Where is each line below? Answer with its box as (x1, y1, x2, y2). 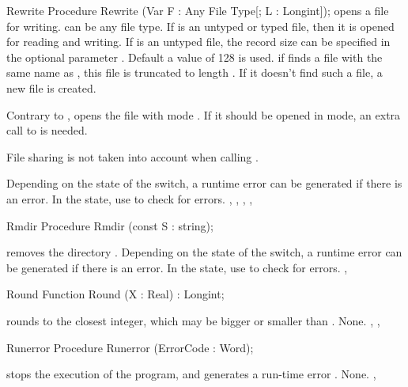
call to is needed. (6, 122, 88, 138)
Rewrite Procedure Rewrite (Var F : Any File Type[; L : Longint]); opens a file (6, 2, 389, 18)
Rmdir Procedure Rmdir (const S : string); (6, 217, 213, 233)
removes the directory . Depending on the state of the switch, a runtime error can (6, 244, 402, 260)
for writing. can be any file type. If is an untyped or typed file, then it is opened (6, 17, 395, 34)
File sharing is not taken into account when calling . (6, 148, 259, 165)
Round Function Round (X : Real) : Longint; (6, 286, 225, 302)
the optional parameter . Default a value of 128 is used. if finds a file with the (6, 48, 383, 65)
